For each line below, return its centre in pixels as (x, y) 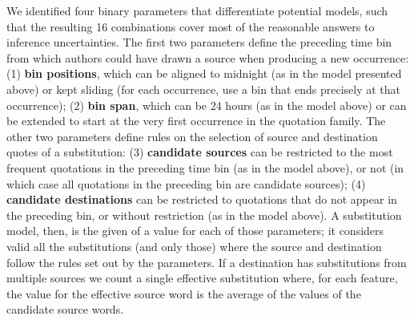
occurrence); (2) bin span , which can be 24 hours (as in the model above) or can (207, 105)
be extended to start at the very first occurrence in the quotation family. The (196, 121)
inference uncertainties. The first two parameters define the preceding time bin (199, 42)
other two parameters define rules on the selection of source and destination (192, 136)
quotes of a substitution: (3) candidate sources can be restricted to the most (200, 152)
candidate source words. (65, 309)
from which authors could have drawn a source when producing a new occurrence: (208, 57)
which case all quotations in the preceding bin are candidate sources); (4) (186, 183)
